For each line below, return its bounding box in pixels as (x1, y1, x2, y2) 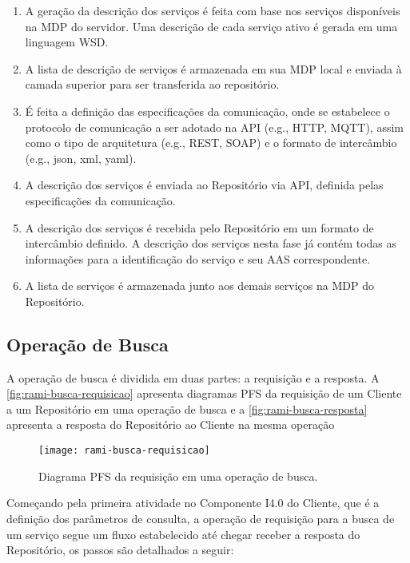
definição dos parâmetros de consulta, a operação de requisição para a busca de (6, 509, 395, 526)
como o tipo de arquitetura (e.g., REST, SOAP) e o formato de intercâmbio (25, 134, 397, 151)
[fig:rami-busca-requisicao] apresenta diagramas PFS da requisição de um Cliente (6, 385, 402, 402)
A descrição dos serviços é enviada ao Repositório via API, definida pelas (25, 176, 384, 193)
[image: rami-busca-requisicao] (38, 445, 210, 457)
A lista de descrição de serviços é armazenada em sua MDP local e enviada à (25, 60, 402, 77)
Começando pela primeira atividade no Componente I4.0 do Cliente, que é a (6, 494, 380, 511)
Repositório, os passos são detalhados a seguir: (6, 541, 234, 558)
